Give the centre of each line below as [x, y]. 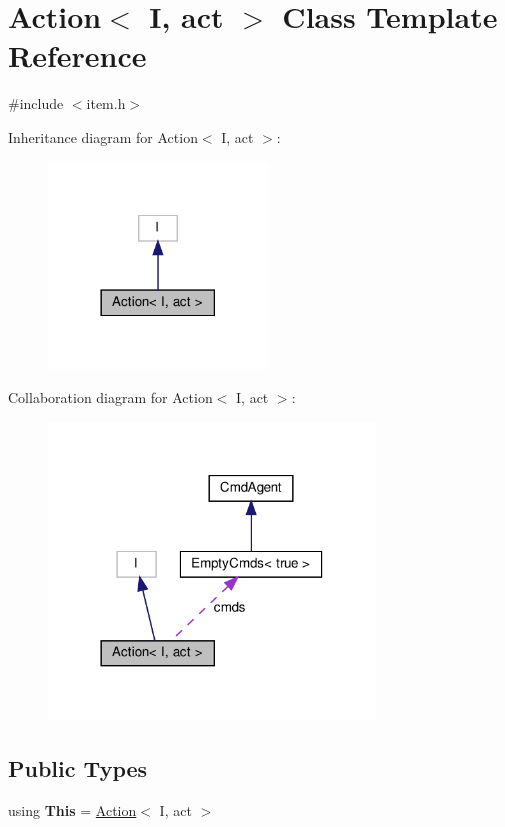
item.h [106, 103]
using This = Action [72, 809]
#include [36, 103]
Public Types [78, 768]
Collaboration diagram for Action [110, 396]
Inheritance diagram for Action [103, 136]
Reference [77, 55]
